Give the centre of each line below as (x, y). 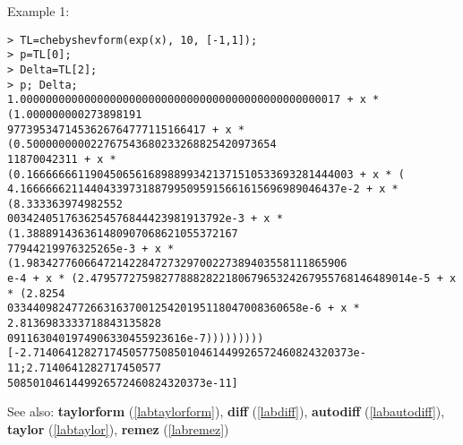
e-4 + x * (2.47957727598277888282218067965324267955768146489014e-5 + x (232, 279)
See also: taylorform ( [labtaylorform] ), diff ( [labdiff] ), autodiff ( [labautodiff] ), (226, 411)
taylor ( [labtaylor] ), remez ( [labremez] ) (118, 428)
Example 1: (39, 11)
